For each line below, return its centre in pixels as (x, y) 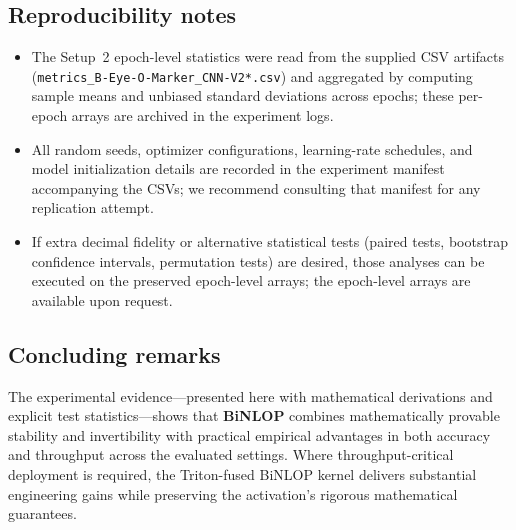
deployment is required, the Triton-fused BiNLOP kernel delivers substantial (242, 473)
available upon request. (102, 299)
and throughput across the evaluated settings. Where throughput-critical (231, 454)
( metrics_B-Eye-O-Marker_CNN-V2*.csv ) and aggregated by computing (252, 75)
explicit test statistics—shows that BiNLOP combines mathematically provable (254, 415)
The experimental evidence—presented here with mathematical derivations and (250, 395)
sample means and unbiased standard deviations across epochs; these (242, 95)
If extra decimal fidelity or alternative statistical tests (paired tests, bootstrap (270, 241)
